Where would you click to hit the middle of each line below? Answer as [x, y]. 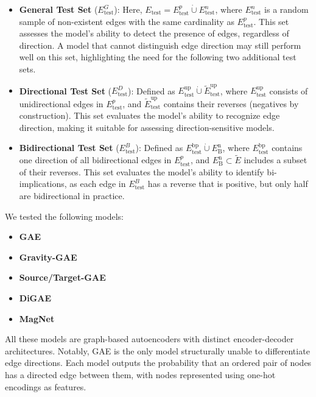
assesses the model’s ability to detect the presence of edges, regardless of [154, 33]
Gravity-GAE [48, 257]
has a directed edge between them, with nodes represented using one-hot [140, 374]
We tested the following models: [64, 216]
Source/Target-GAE [62, 277]
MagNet [37, 318]
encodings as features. [46, 386]
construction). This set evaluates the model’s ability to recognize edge [149, 115]
